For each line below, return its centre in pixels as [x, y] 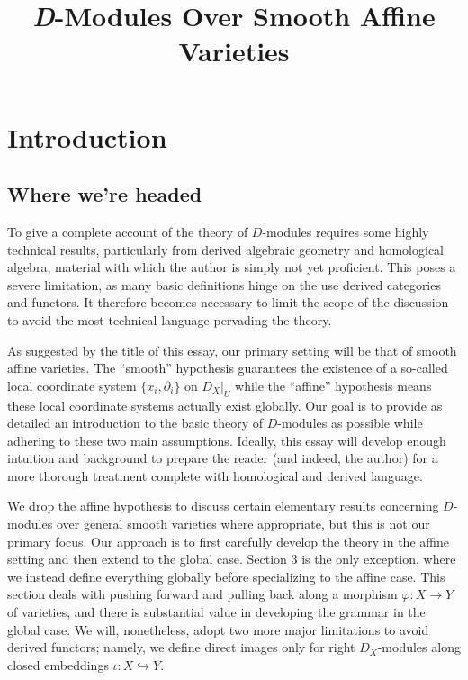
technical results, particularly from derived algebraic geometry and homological [225, 249]
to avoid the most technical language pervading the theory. [170, 319]
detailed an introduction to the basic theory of [135, 423]
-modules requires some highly [346, 231]
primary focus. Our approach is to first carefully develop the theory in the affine [228, 541]
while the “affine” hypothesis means [333, 385]
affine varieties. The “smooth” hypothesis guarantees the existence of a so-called [228, 368]
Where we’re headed [105, 194]
